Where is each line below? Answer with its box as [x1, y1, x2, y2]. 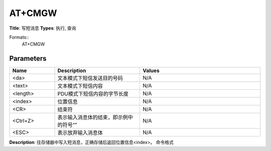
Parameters [9, 54, 47, 63]
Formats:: [9, 34, 29, 40]
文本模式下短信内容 [57, 83, 103, 90]
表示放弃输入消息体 [57, 129, 103, 136]
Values [143, 67, 160, 74]
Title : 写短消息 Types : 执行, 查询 [9, 25, 76, 31]
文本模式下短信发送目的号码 [57, 75, 123, 82]
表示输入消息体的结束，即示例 [57, 114, 128, 121]
